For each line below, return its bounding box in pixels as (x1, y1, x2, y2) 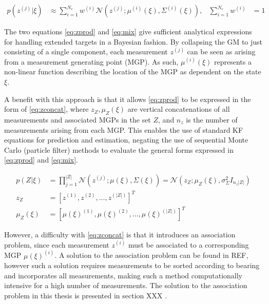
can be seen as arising (187, 46, 256, 57)
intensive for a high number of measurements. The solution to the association (4, 280, 247, 291)
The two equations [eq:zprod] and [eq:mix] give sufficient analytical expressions (4, 26, 252, 37)
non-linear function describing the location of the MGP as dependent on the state (4, 66, 261, 77)
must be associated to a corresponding (128, 239, 249, 250)
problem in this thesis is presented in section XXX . (4, 290, 167, 301)
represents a (214, 56, 252, 67)
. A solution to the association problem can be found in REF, (54, 250, 248, 260)
